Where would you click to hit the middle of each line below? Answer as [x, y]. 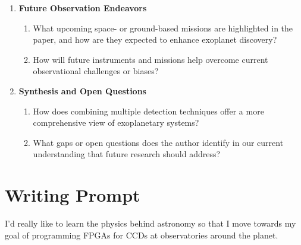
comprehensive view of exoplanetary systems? [116, 122]
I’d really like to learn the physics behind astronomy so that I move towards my [150, 223]
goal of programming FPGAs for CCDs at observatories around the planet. [142, 235]
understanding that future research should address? [127, 154]
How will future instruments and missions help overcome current [150, 59]
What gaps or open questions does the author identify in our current [158, 142]
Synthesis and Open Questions [82, 90]
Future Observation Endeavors [83, 8]
